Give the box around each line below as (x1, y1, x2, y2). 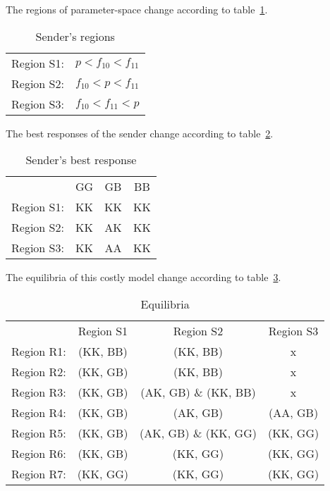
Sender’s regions (35, 27, 115, 44)
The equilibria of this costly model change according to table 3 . (6, 270, 281, 285)
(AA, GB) (269, 404, 319, 421)
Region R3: (11, 383, 66, 400)
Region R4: (11, 404, 66, 421)
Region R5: (11, 424, 66, 441)
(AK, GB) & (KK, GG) (140, 424, 257, 441)
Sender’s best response (25, 151, 137, 168)
